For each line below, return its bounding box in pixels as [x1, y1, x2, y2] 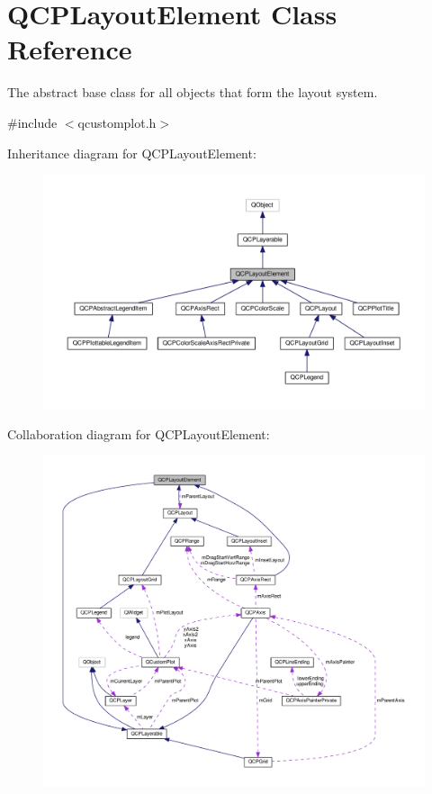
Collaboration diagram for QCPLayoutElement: [7, 424, 270, 443]
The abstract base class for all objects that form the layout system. [7, 83, 378, 102]
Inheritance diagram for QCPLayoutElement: [7, 143, 256, 162]
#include [7, 113, 58, 131]
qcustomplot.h [77, 113, 157, 131]
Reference [7, 31, 132, 68]
